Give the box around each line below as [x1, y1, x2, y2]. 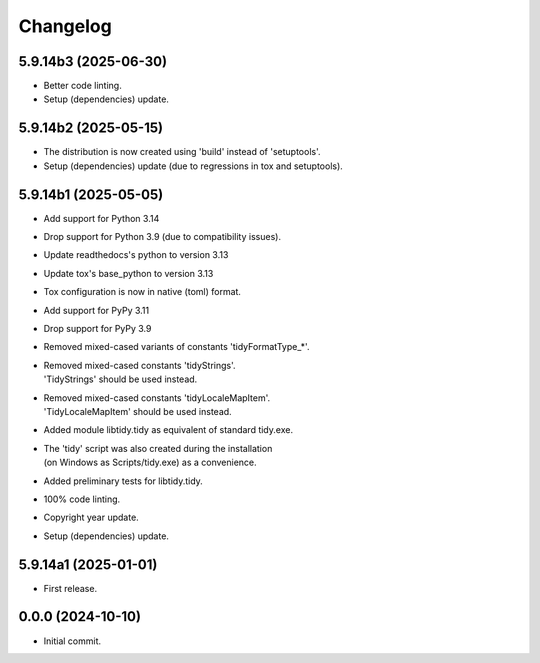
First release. [43, 582, 98, 594]
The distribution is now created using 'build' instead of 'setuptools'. [43, 146, 321, 158]
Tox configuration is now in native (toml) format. [43, 286, 242, 298]
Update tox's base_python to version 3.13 [43, 267, 214, 279]
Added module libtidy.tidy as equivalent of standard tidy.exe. [43, 424, 294, 436]
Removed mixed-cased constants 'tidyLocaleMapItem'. [43, 391, 271, 404]
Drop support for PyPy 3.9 [43, 323, 152, 334]
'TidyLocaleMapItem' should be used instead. [43, 405, 232, 417]
